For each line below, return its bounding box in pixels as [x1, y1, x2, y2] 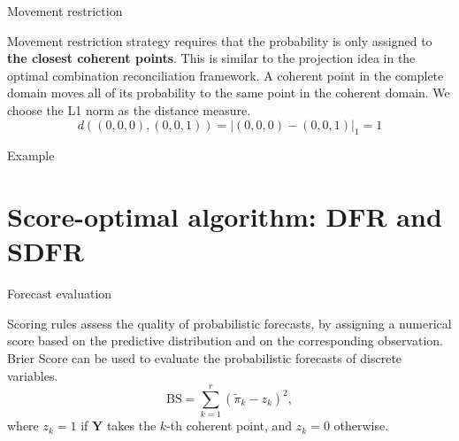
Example [7, 146, 55, 165]
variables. [7, 366, 58, 384]
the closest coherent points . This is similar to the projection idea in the [7, 49, 416, 67]
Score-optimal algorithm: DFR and [7, 198, 442, 235]
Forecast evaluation [7, 284, 112, 303]
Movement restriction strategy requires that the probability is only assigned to [7, 31, 432, 50]
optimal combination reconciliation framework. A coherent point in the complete [7, 66, 444, 84]
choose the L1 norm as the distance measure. [7, 100, 251, 119]
